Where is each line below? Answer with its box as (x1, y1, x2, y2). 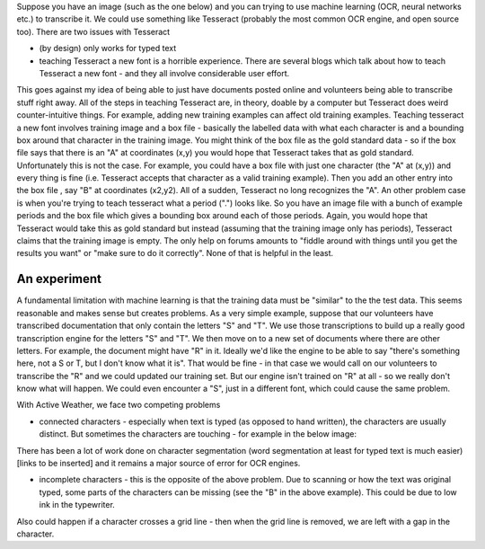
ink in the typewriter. (39, 500, 116, 510)
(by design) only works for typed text (39, 43, 177, 54)
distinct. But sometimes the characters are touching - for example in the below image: (39, 429, 357, 439)
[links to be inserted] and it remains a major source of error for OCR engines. (16, 458, 301, 469)
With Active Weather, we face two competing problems (16, 400, 221, 411)
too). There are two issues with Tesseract (16, 26, 171, 37)
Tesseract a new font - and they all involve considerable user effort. (39, 67, 290, 78)
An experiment (16, 271, 102, 287)
